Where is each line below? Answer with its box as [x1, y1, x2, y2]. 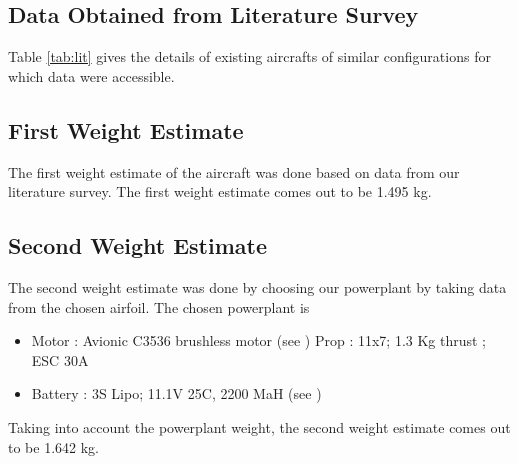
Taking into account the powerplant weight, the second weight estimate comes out [8, 416, 511, 437]
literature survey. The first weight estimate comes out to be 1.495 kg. [8, 181, 432, 202]
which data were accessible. [8, 65, 175, 86]
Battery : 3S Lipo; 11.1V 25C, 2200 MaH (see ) [31, 383, 322, 404]
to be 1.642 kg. [8, 436, 99, 457]
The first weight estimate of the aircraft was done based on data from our [8, 161, 460, 182]
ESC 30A [31, 349, 89, 370]
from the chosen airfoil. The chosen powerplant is [8, 296, 310, 317]
